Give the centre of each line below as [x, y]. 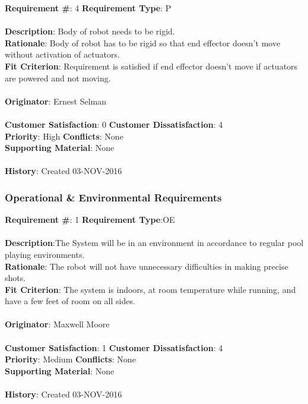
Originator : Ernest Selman [55, 101]
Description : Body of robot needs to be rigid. [90, 31]
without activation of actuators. [62, 54]
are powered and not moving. [58, 78]
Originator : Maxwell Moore [57, 324]
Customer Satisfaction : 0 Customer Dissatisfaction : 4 [114, 124]
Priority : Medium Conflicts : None [70, 359]
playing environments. [45, 254]
